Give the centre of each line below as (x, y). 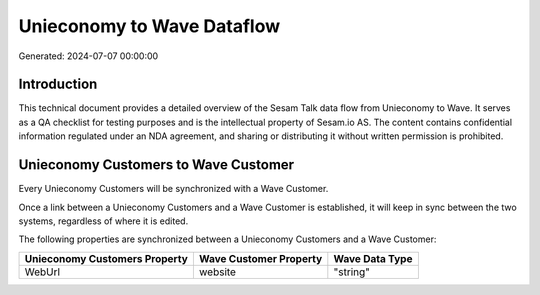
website (217, 272)
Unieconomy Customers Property (106, 258)
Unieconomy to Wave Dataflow (149, 26)
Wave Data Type (373, 258)
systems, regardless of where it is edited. (103, 221)
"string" (351, 272)
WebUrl (42, 272)
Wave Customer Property (260, 258)
